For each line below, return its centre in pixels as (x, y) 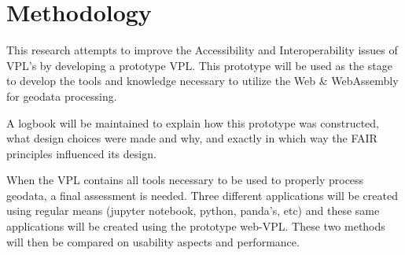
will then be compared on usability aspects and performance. (153, 241)
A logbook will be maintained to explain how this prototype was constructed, (193, 122)
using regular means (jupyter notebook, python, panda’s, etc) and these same (193, 211)
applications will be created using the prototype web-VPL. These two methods (196, 226)
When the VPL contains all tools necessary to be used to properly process (185, 180)
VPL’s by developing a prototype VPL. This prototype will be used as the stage (199, 65)
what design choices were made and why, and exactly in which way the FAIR (192, 138)
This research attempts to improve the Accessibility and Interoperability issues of (202, 50)
